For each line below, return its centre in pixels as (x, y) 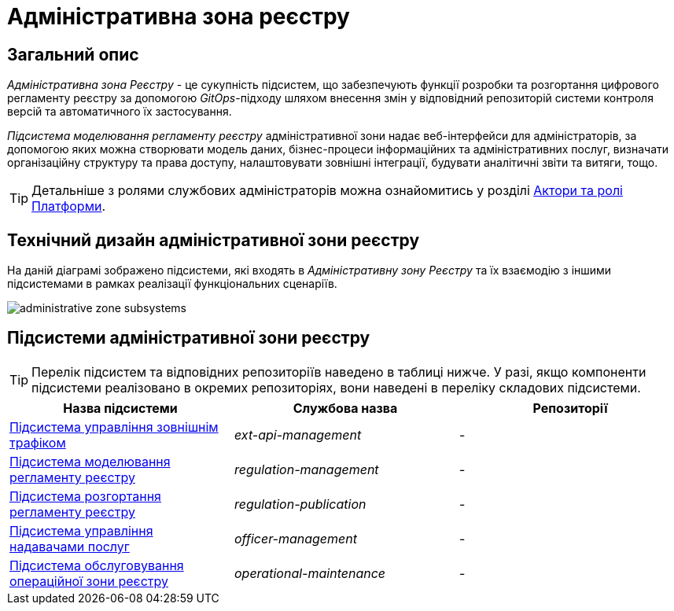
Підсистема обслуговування (97, 565)
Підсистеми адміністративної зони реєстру (189, 338)
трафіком (38, 442)
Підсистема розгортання (85, 496)
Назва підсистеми (120, 408)
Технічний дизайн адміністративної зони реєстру (214, 240)
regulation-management (306, 469)
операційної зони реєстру (89, 581)
